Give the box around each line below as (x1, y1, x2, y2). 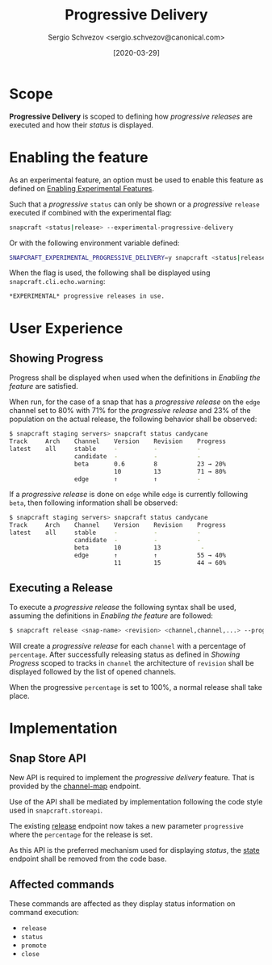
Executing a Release (9, 581, 114, 595)
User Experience (9, 320, 123, 338)
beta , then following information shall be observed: (9, 498, 178, 508)
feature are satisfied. (9, 382, 79, 391)
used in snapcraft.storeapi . (9, 805, 103, 816)
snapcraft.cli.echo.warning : (9, 277, 106, 286)
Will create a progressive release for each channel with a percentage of (9, 641, 246, 651)
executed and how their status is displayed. (9, 119, 154, 130)
